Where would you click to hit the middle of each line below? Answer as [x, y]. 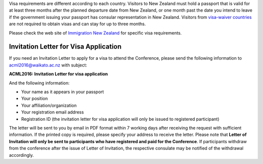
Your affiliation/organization [49, 105]
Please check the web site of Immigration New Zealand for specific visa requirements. [95, 33]
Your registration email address [53, 112]
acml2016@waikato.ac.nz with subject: [48, 65]
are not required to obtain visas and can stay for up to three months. [77, 24]
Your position [35, 98]
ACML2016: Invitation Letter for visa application [58, 74]
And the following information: [39, 83]
